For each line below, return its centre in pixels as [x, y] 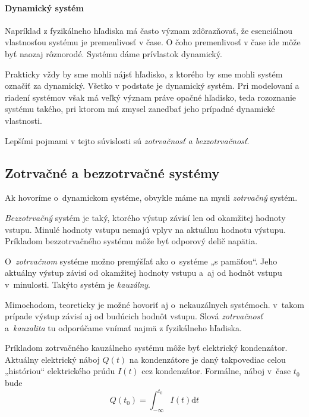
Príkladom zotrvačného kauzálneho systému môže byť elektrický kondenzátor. [146, 348]
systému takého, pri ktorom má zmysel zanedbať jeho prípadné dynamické [140, 109]
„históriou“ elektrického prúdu [60, 371]
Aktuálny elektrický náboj [52, 359]
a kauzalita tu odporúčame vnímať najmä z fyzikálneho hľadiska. [123, 327]
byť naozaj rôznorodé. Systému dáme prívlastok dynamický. [113, 53]
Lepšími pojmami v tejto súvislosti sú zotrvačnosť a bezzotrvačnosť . [127, 140]
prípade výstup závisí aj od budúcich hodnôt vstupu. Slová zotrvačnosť [134, 316]
